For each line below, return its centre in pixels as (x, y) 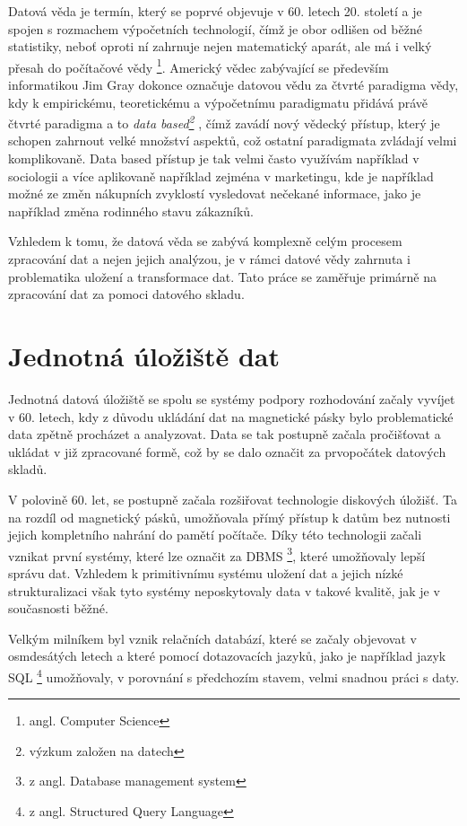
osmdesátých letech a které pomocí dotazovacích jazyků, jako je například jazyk (227, 656)
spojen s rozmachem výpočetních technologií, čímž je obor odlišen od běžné (215, 28)
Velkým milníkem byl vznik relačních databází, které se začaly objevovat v (212, 638)
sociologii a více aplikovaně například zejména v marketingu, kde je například (221, 176)
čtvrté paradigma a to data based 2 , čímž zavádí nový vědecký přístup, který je (224, 122)
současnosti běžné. (58, 608)
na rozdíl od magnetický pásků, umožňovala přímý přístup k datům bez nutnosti (229, 517)
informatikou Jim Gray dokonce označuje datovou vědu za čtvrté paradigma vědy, (233, 85)
